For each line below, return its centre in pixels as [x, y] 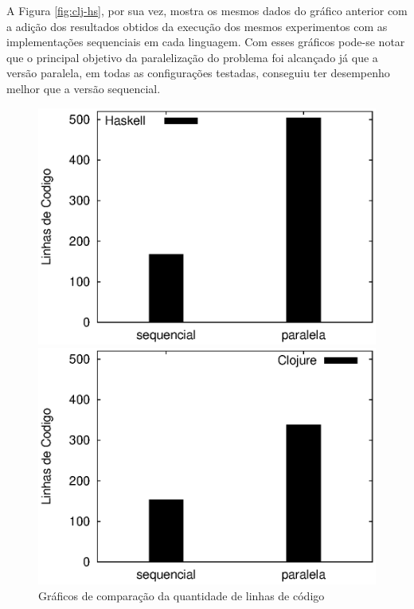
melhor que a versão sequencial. [84, 88]
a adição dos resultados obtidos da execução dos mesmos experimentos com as [197, 26]
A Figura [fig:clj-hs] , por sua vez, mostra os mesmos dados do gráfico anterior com [207, 10]
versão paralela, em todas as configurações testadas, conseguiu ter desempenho [198, 73]
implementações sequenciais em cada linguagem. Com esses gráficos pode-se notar [206, 42]
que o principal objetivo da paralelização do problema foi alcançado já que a [192, 57]
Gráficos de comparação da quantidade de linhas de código [182, 595]
